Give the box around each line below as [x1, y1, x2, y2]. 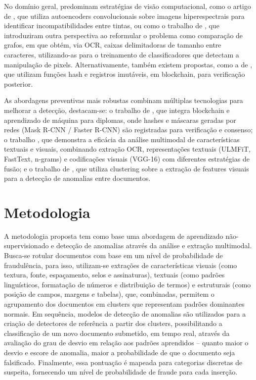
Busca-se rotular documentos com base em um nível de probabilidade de [4, 250, 223, 260]
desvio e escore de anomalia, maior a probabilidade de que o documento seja [4, 347, 235, 357]
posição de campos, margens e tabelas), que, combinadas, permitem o [4, 289, 214, 299]
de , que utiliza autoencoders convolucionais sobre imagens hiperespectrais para [4, 10, 245, 21]
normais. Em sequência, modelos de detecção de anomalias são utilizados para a [4, 308, 246, 319]
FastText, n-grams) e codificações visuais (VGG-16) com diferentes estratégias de [4, 153, 250, 163]
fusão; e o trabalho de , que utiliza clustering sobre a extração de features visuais [4, 163, 249, 173]
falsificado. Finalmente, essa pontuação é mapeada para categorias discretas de [4, 357, 243, 367]
